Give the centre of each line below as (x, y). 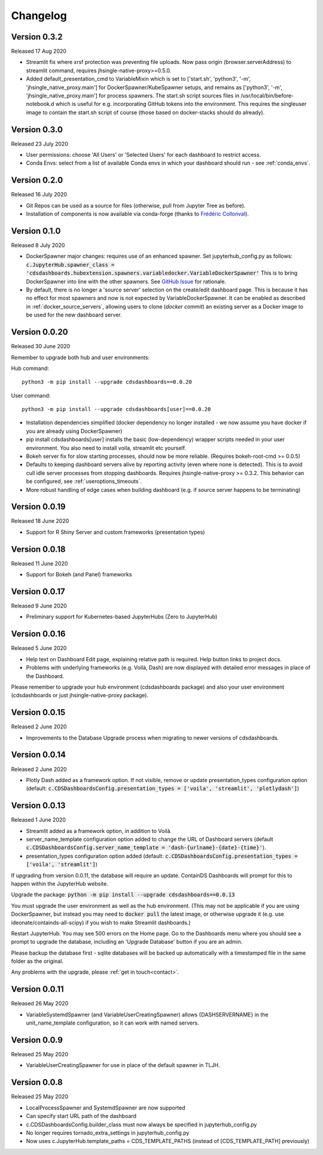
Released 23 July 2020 (39, 144)
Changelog (39, 16)
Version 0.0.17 (38, 592)
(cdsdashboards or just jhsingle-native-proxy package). (80, 695)
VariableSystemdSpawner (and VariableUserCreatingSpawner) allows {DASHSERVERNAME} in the (147, 1014)
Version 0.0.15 (38, 712)
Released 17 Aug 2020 (39, 51)
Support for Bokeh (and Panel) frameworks (79, 575)
